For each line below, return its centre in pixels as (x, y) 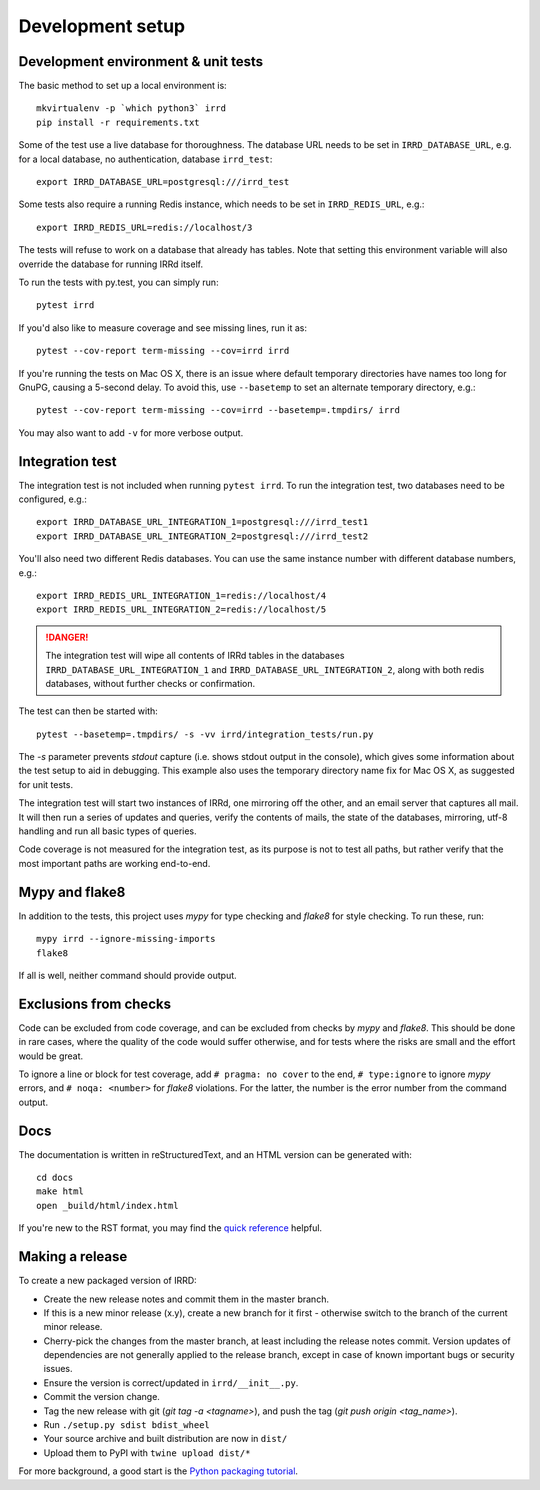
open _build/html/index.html (107, 1205)
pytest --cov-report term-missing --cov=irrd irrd (163, 351)
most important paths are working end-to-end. (114, 863)
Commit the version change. (101, 1397)
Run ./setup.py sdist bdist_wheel (126, 1425)
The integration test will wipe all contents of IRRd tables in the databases (195, 656)
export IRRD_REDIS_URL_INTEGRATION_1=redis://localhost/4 (181, 595)
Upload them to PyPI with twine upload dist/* (147, 1452)
